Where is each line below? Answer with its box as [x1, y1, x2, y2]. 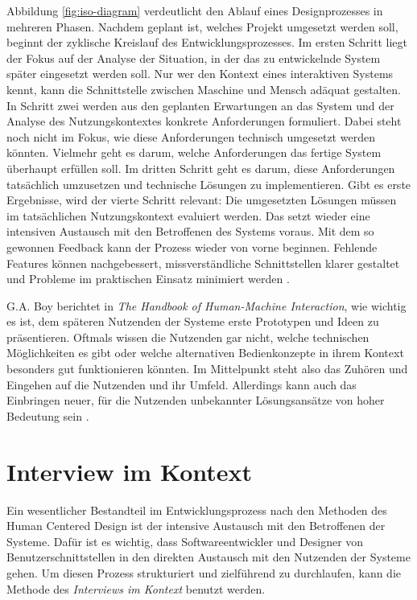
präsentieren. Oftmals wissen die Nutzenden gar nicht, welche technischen [6, 328, 370, 345]
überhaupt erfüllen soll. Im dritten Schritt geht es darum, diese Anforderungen [6, 159, 395, 176]
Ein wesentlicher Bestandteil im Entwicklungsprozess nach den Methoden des [6, 501, 387, 518]
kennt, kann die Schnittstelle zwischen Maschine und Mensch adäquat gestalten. [6, 80, 401, 97]
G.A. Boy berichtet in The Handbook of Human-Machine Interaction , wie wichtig [6, 297, 407, 314]
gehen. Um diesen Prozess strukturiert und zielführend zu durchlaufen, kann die [6, 564, 402, 581]
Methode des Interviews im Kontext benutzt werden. [6, 580, 266, 597]
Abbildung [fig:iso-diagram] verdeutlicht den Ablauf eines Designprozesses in [6, 2, 383, 18]
